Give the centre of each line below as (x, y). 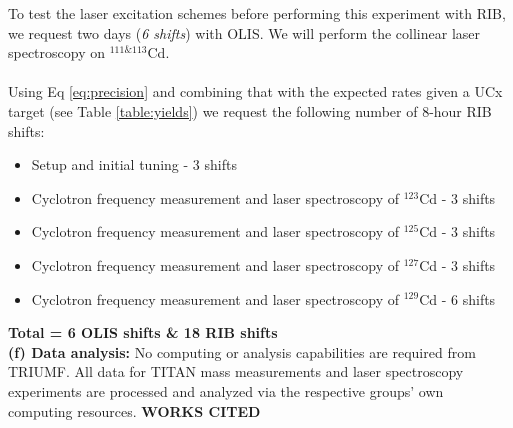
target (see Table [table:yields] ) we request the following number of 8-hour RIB (250, 110)
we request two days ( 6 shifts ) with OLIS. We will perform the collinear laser (244, 32)
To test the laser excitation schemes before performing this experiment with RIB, (257, 13)
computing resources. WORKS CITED (134, 410)
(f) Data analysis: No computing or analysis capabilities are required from (242, 351)
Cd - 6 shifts (457, 298)
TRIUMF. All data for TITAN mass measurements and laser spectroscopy (236, 371)
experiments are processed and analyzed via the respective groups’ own (226, 390)
